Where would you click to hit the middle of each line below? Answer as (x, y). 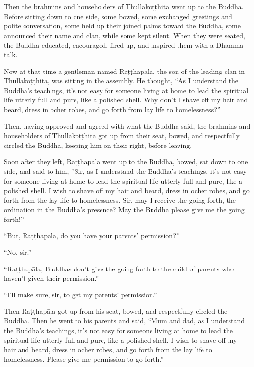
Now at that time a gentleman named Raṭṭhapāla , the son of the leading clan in (125, 71)
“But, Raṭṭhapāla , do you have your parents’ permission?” (92, 235)
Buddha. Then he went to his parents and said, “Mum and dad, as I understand (125, 321)
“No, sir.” (18, 252)
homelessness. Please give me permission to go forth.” (84, 359)
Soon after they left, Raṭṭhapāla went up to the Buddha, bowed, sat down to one (126, 161)
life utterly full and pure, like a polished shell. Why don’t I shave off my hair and (126, 100)
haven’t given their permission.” (51, 278)
